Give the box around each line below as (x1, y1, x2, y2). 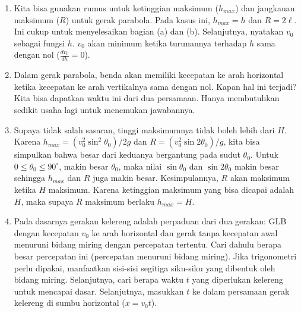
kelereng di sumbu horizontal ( (14, 296, 125, 309)
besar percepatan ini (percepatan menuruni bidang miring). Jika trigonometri (14, 249, 297, 262)
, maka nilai (118, 159, 162, 172)
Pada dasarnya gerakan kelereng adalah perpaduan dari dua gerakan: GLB (14, 215, 287, 227)
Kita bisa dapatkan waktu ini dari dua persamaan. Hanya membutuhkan (14, 92, 280, 104)
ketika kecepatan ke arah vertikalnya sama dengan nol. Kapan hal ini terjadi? (14, 80, 297, 92)
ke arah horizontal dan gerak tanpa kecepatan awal (91, 226, 278, 239)
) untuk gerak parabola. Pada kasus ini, (65, 13, 210, 26)
